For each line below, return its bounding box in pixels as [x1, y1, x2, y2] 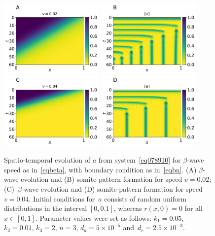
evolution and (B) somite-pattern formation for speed [21, 174, 182, 184]
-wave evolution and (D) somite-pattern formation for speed [21, 183, 203, 194]
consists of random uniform [104, 193, 187, 203]
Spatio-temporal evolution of [4, 155, 91, 165]
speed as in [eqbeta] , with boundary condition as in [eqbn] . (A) [4, 164, 197, 174]
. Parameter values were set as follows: [36, 212, 152, 223]
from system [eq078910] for [98, 155, 181, 165]
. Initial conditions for [29, 193, 95, 203]
